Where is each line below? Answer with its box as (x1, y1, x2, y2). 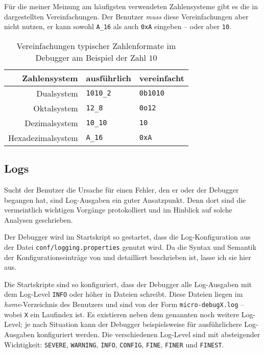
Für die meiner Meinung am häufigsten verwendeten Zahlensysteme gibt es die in (4, 1, 258, 11)
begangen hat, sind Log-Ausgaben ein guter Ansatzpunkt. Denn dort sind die (4, 194, 246, 205)
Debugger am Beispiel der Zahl (35, 51, 147, 63)
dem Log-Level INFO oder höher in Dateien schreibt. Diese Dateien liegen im (4, 289, 243, 299)
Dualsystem (36, 87, 78, 99)
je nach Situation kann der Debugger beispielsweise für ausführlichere (25, 319, 242, 330)
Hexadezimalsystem (8, 131, 78, 144)
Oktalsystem (33, 102, 78, 114)
